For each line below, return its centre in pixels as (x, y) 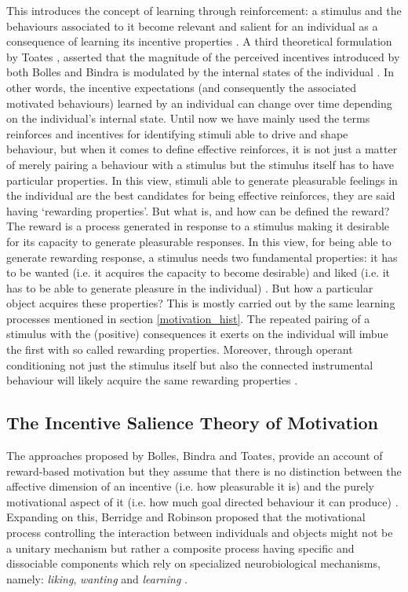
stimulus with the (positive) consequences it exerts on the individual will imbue (197, 334)
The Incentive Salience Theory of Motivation (193, 423)
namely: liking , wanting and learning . (97, 578)
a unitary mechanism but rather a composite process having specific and (180, 548)
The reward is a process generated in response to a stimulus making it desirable (198, 226)
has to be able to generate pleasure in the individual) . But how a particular (190, 287)
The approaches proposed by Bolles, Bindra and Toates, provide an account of (195, 456)
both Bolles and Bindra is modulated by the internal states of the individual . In (200, 72)
